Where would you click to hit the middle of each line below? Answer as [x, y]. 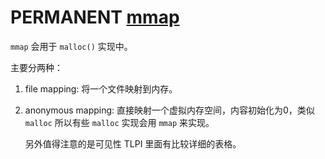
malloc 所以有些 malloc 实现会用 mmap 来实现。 [119, 122]
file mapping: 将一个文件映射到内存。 [101, 88]
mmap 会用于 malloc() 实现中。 [71, 46]
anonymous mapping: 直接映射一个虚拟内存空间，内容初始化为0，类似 [169, 110]
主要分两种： [36, 67]
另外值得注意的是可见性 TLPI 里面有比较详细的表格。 [133, 143]
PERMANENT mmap [95, 17]
